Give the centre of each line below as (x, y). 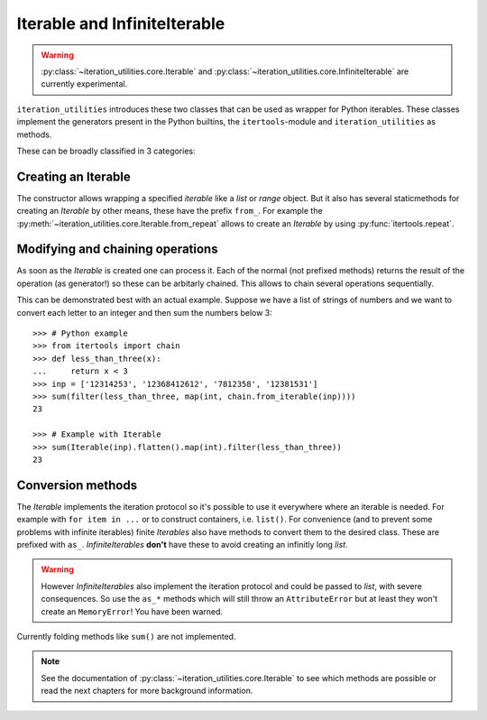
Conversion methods (77, 485)
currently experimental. (84, 84)
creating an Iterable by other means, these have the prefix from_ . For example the (170, 211)
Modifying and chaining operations (117, 249)
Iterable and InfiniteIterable (121, 23)
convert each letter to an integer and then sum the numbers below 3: (144, 312)
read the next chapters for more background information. (147, 691)
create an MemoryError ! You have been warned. (132, 611)
